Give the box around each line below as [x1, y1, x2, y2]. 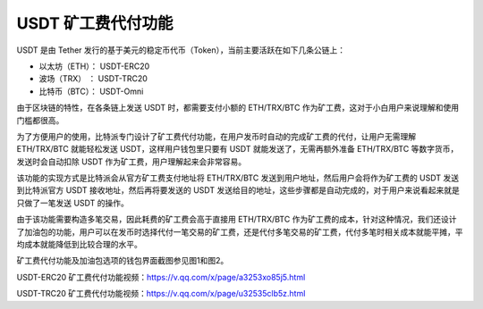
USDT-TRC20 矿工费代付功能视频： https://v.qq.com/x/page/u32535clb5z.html [16, 288, 306, 299]
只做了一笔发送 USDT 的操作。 [16, 197, 129, 208]
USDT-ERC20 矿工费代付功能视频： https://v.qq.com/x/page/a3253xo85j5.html [16, 271, 306, 282]
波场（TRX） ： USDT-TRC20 [38, 73, 148, 84]
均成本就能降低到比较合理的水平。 [16, 239, 142, 250]
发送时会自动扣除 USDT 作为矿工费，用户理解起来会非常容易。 [16, 156, 246, 167]
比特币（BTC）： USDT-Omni [38, 86, 144, 96]
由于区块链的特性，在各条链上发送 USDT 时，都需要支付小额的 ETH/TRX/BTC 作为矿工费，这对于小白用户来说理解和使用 [16, 103, 460, 113]
